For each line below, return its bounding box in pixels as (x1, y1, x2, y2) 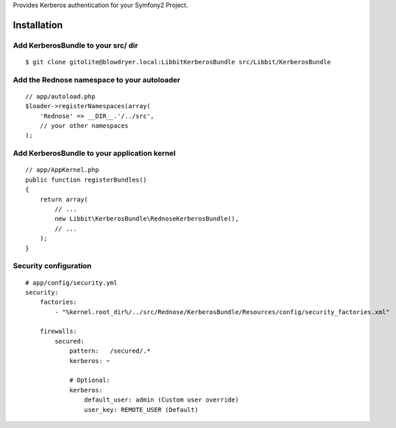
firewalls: (39, 327, 78, 335)
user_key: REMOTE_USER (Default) (84, 406, 199, 413)
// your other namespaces (39, 122, 129, 130)
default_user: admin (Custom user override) (84, 396, 239, 404)
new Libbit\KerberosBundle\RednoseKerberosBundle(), (54, 215, 239, 223)
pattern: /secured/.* (69, 347, 151, 355)
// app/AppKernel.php (25, 166, 99, 174)
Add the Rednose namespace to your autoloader (13, 75, 181, 84)
